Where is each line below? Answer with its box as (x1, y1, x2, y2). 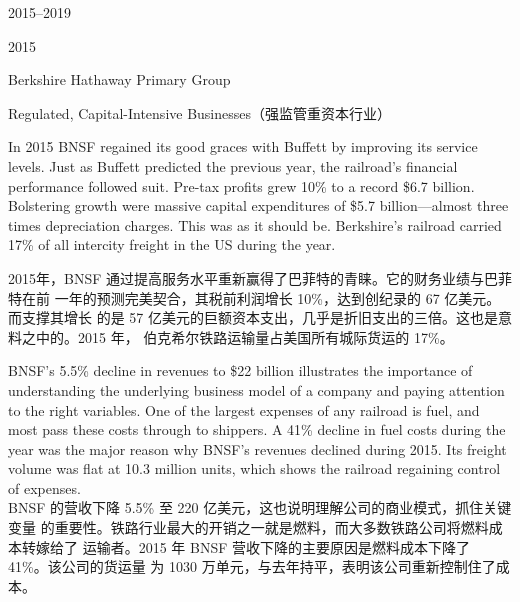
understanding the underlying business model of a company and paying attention (8, 379, 505, 400)
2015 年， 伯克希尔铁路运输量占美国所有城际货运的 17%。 (77, 326, 454, 347)
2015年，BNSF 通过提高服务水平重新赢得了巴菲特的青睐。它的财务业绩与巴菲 (8, 267, 512, 288)
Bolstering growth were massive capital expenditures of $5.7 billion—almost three (8, 195, 509, 216)
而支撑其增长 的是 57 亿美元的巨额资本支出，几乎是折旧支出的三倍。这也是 (8, 307, 498, 328)
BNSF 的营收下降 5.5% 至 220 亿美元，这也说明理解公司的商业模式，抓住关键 (8, 497, 512, 518)
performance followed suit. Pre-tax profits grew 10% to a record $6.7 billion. (8, 175, 475, 196)
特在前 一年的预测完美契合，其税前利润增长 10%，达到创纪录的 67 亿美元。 (8, 287, 501, 308)
